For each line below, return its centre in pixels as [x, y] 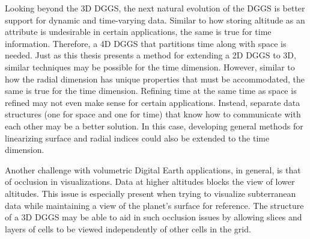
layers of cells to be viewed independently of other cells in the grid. [128, 228]
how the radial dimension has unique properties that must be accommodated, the [155, 79]
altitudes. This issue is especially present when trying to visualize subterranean [150, 193]
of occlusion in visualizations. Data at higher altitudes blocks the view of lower [150, 182]
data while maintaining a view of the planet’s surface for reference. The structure [154, 205]
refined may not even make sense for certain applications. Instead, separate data [153, 102]
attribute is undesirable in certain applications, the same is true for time [138, 32]
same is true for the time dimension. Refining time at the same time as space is [151, 91]
